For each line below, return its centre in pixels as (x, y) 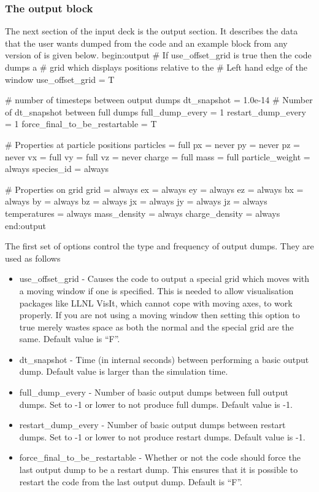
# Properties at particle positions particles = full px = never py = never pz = (153, 144)
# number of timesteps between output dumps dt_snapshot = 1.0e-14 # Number (159, 100)
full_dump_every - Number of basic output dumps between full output (154, 392)
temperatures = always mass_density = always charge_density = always (143, 213)
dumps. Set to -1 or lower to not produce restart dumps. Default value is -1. (162, 436)
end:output (25, 225)
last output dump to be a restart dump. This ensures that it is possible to (159, 470)
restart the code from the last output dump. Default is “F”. (131, 481)
